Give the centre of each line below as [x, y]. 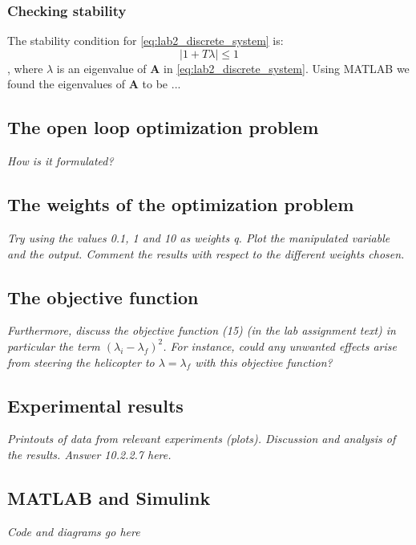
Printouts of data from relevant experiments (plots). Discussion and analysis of [202, 439]
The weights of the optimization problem [181, 204]
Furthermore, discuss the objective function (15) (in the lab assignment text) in [202, 330]
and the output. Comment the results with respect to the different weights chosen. [206, 253]
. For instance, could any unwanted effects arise [280, 346]
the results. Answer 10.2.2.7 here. [89, 454]
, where [25, 68]
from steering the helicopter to [81, 362]
